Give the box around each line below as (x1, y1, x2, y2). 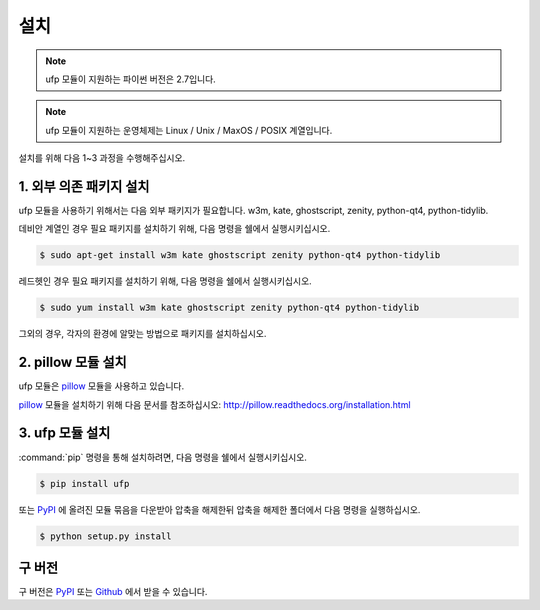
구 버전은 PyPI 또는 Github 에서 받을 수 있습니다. (18, 586, 208, 597)
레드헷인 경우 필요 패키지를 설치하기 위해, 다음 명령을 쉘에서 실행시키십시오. (18, 275, 312, 287)
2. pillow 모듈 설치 (18, 354, 127, 371)
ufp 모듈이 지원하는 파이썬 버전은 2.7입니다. (45, 73, 217, 85)
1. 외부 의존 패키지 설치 (18, 178, 150, 195)
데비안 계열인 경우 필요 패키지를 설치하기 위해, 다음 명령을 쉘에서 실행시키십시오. (18, 223, 331, 235)
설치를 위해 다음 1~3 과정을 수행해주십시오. (18, 152, 186, 164)
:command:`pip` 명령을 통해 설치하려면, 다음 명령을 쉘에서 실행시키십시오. (18, 451, 307, 463)
